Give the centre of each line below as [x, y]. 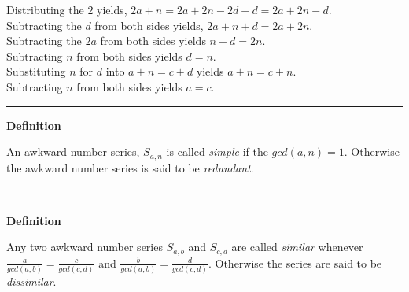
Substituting [36, 71]
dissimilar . [31, 281]
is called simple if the [217, 152]
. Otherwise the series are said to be [295, 262]
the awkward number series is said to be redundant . [130, 167]
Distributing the [45, 9]
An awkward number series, [73, 152]
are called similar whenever [297, 247]
